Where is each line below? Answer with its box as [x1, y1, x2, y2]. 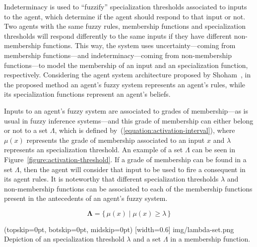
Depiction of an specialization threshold [4, 234, 125, 244]
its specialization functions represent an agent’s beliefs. [4, 89, 171, 99]
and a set [133, 234, 161, 244]
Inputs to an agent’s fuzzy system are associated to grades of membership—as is [4, 105, 248, 116]
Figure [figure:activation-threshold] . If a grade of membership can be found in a [4, 154, 247, 164]
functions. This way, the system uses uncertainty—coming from [43, 40, 236, 51]
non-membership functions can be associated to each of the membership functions [4, 183, 253, 193]
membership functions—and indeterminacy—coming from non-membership [4, 50, 232, 60]
